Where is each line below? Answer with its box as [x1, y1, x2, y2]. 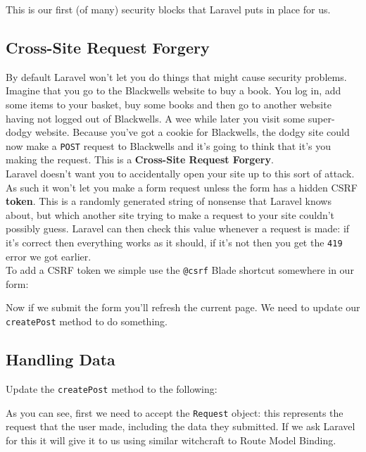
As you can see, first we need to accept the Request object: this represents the [6, 405, 343, 420]
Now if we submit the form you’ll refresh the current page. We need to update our [6, 300, 360, 315]
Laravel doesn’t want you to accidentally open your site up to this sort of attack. [6, 166, 355, 181]
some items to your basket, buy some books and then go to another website [6, 96, 332, 111]
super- [308, 111, 335, 125]
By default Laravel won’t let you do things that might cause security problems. [6, 69, 347, 84]
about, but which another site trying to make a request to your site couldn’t [6, 207, 335, 222]
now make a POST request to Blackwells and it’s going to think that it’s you [6, 138, 331, 153]
